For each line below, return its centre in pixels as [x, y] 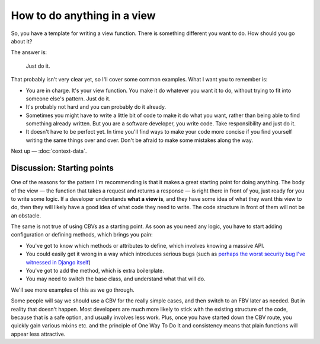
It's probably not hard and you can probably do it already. [96, 107]
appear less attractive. [38, 334]
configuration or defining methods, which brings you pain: [82, 235]
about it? [22, 41]
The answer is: [29, 52]
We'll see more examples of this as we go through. [73, 290]
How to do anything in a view [84, 15]
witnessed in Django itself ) [58, 262]
